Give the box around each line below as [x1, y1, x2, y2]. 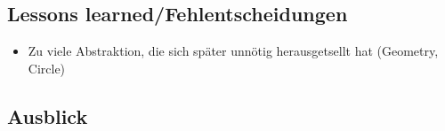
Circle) [28, 58, 66, 77]
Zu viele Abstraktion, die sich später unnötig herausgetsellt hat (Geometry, [28, 42, 439, 60]
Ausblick [7, 102, 88, 129]
